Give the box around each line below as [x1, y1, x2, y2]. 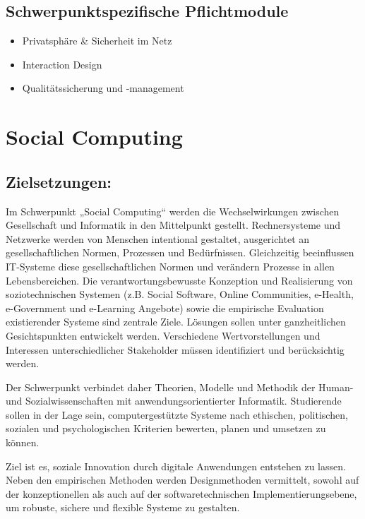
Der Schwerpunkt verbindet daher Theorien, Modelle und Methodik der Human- [6, 379, 354, 394]
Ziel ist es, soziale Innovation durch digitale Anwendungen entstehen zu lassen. [6, 458, 346, 473]
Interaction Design [22, 56, 102, 71]
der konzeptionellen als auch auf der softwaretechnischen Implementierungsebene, [6, 486, 357, 501]
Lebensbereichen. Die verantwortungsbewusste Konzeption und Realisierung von [6, 273, 353, 287]
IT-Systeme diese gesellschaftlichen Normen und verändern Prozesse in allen [6, 258, 335, 273]
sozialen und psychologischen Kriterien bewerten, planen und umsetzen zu [6, 421, 326, 436]
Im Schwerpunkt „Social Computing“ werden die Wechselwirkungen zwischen [6, 203, 340, 218]
